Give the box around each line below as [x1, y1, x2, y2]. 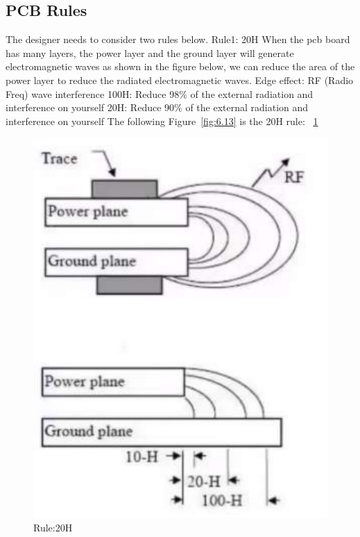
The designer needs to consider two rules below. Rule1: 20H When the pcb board [6, 32, 350, 47]
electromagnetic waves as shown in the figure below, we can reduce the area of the [6, 59, 355, 74]
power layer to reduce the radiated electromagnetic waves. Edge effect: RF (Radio [6, 72, 354, 87]
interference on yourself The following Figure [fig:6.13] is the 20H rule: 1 [6, 113, 318, 128]
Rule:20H [33, 520, 73, 534]
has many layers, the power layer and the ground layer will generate [6, 45, 294, 60]
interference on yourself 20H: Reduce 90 [6, 100, 175, 115]
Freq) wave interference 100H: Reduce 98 [6, 86, 180, 101]
